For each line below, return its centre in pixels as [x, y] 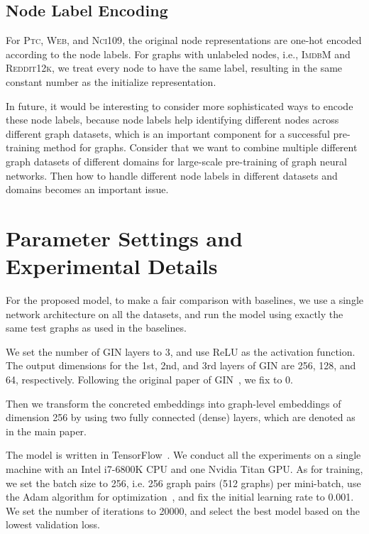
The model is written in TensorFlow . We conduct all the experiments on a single [183, 455]
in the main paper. [46, 431]
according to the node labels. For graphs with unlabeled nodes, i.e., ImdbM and [178, 54]
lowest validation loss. [53, 524]
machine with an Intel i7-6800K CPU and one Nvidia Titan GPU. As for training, [184, 468]
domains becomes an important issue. [87, 189]
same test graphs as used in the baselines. [96, 328]
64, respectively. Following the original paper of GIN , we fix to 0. [149, 380]
